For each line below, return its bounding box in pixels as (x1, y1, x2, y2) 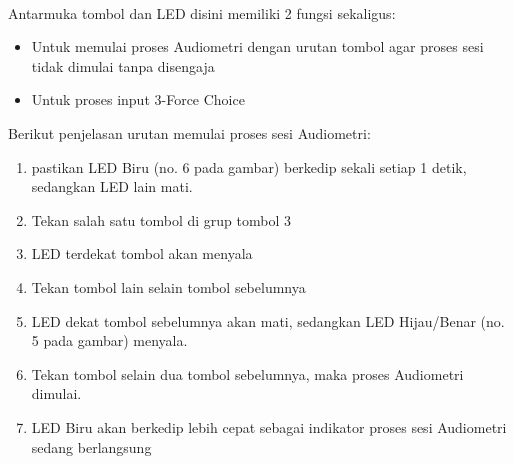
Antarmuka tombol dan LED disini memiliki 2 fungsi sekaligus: (8, 2, 396, 23)
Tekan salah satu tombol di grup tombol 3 (31, 209, 292, 230)
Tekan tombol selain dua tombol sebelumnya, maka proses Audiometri (31, 363, 464, 384)
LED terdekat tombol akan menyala (31, 243, 253, 264)
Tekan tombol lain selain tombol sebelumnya (31, 276, 306, 297)
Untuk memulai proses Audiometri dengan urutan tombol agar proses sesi (31, 36, 484, 57)
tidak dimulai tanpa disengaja (31, 55, 215, 76)
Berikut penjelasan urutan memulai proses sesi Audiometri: (8, 122, 371, 143)
